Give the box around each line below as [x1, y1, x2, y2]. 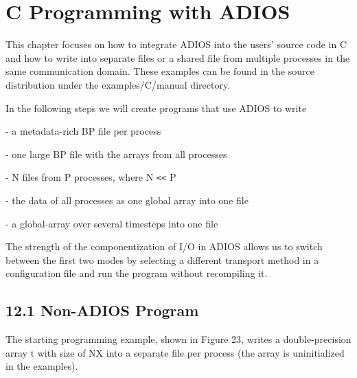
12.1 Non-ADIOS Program [5, 300, 199, 321]
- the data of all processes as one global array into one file [5, 192, 249, 207]
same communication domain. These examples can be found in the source [5, 64, 314, 78]
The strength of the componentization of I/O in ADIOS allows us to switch [5, 239, 323, 254]
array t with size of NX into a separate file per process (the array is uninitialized [5, 345, 345, 359]
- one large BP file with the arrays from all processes [5, 146, 227, 161]
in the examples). [5, 359, 78, 373]
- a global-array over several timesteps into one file [5, 216, 218, 230]
